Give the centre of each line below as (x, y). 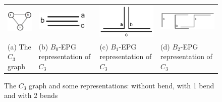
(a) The (19, 46)
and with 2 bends (31, 95)
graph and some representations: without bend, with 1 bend (122, 85)
